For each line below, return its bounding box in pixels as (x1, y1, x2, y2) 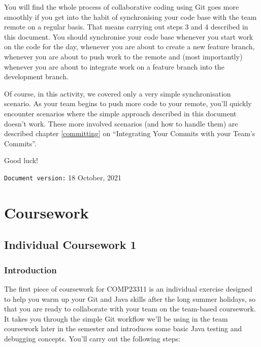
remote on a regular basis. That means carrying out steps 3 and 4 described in (4, 21, 248, 32)
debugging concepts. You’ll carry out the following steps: (4, 333, 180, 343)
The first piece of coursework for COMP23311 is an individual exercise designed (4, 283, 252, 294)
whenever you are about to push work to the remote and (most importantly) (4, 51, 243, 61)
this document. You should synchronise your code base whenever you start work (4, 31, 253, 42)
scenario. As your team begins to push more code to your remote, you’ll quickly (4, 98, 252, 109)
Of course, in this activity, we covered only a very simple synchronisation (4, 88, 231, 99)
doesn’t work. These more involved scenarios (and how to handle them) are (4, 118, 238, 129)
